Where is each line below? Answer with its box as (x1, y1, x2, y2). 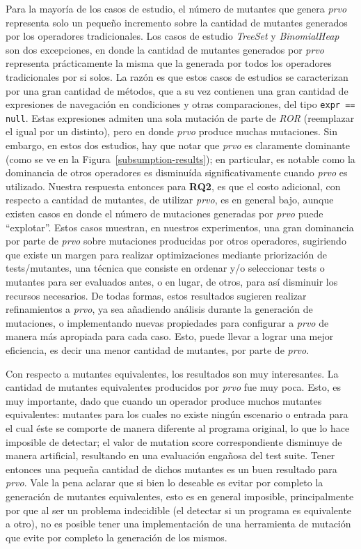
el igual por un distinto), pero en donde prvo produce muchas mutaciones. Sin (6, 124, 337, 139)
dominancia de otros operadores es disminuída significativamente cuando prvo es (6, 165, 348, 180)
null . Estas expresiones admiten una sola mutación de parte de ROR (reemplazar (6, 110, 355, 125)
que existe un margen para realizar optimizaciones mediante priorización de (6, 247, 327, 261)
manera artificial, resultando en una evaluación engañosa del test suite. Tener (6, 448, 335, 463)
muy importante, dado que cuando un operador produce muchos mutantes (6, 393, 322, 408)
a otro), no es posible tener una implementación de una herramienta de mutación (6, 516, 351, 531)
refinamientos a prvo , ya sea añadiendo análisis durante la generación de (6, 302, 313, 316)
